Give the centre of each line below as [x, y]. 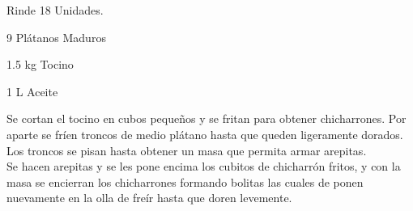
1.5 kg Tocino [40, 64]
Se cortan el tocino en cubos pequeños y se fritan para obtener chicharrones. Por [206, 118]
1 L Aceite [32, 91]
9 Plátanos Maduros [56, 37]
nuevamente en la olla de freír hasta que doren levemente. [149, 198]
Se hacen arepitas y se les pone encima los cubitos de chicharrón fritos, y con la [204, 166]
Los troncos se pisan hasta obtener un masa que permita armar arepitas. [187, 150]
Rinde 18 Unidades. [55, 10]
